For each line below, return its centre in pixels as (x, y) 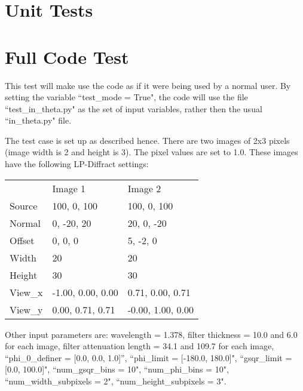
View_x (26, 292)
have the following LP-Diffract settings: (77, 164)
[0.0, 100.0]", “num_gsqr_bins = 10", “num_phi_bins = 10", (117, 369)
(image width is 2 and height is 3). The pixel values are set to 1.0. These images (151, 152)
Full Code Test (67, 56)
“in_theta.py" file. (38, 120)
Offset (22, 240)
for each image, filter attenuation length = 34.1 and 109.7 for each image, (140, 346)
